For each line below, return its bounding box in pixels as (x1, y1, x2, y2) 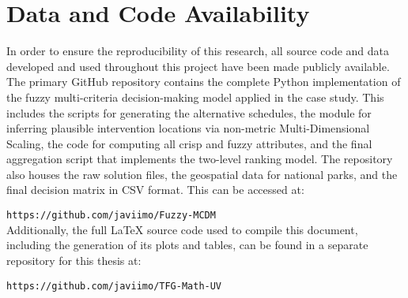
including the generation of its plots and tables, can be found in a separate (6, 237, 368, 253)
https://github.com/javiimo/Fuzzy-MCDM (6, 210, 216, 222)
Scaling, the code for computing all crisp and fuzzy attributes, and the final (6, 135, 372, 151)
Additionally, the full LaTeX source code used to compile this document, (6, 221, 358, 237)
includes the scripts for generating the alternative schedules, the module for (6, 104, 372, 121)
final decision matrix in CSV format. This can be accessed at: (6, 181, 304, 198)
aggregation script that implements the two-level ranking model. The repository (6, 151, 393, 167)
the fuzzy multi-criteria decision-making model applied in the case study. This (6, 88, 384, 105)
